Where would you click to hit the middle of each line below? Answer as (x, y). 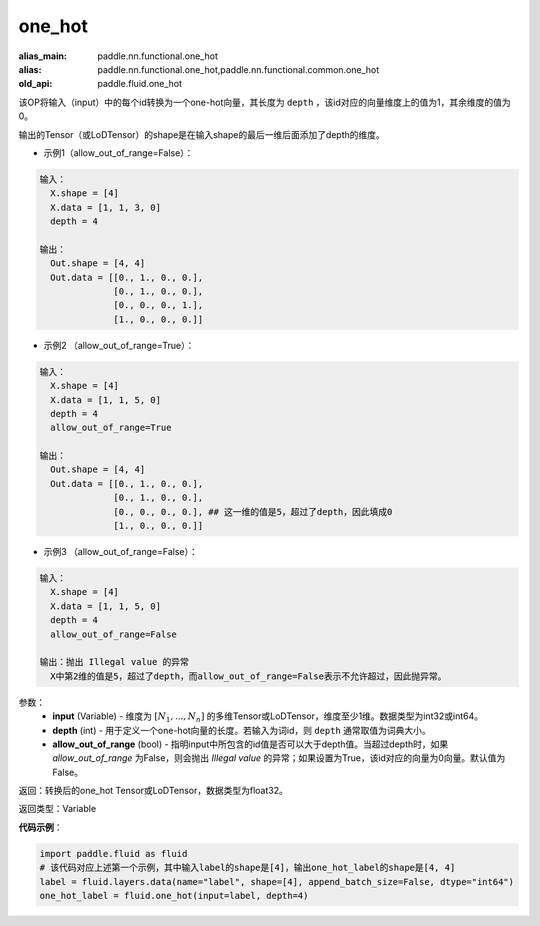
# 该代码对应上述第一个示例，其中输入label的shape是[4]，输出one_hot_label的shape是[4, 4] (247, 868)
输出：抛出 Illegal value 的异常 (114, 662)
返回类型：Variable (57, 809)
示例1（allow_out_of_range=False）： (118, 152)
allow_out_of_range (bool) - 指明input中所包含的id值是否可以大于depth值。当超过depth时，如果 (250, 744)
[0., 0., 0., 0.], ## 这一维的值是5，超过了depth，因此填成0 (253, 511)
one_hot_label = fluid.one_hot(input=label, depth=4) (174, 896)
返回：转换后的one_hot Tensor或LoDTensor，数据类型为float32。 (153, 791)
